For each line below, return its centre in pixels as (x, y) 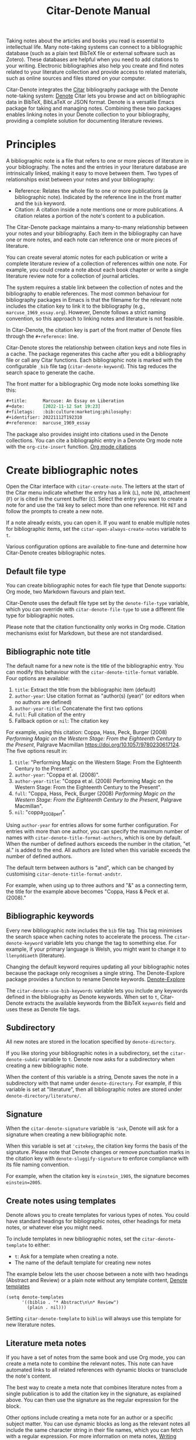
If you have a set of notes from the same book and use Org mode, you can (96, 1357)
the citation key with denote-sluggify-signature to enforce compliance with (97, 1159)
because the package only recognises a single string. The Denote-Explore (96, 973)
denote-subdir (23, 1060)
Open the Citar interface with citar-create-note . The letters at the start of (95, 486)
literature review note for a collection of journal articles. (73, 276)
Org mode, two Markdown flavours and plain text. (66, 592)
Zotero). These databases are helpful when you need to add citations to (92, 59)
